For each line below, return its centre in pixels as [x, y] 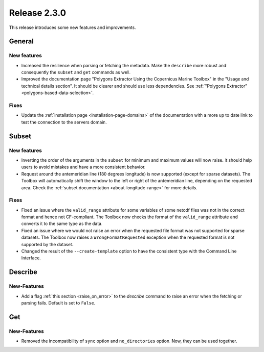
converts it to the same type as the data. [62, 224]
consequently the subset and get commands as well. [76, 72]
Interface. [31, 258]
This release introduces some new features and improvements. [73, 27]
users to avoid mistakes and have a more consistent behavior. [84, 167]
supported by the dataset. [47, 244]
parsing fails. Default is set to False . [58, 303]
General [22, 41]
